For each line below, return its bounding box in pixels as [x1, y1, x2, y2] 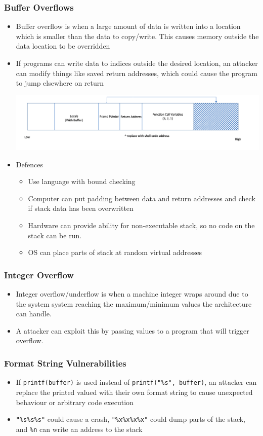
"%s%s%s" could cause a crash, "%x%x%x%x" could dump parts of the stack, [16, 414, 245, 424]
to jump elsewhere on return [16, 78, 104, 88]
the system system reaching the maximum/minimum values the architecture [16, 298, 252, 309]
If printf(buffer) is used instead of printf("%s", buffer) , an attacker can [16, 377, 257, 387]
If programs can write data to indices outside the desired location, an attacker [16, 58, 258, 68]
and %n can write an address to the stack [16, 423, 143, 434]
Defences [16, 159, 43, 169]
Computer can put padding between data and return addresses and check [28, 193, 255, 203]
